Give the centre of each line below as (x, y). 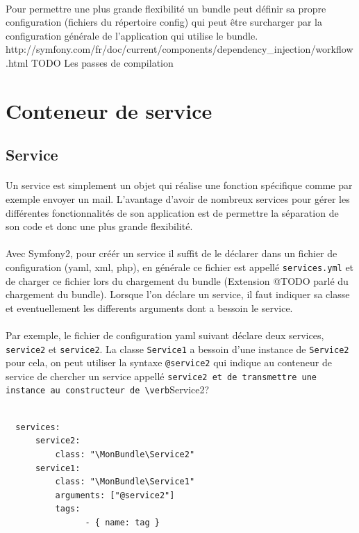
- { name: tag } (122, 522)
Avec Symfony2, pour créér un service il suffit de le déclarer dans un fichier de (172, 253)
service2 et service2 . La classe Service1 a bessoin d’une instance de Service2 (177, 348)
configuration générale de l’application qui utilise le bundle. (132, 35)
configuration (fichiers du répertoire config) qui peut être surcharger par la (164, 22)
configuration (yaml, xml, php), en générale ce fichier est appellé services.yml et (180, 266)
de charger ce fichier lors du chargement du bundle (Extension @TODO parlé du (177, 280)
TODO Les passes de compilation (102, 62)
